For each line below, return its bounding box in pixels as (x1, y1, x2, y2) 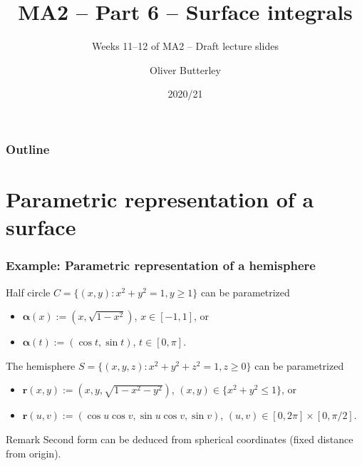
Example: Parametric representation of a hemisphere (6, 257, 316, 274)
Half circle (6, 284, 51, 299)
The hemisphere (6, 358, 76, 373)
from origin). (6, 445, 61, 460)
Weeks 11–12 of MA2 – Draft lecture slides (92, 38, 279, 53)
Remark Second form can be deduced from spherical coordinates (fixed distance (6, 431, 353, 446)
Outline (6, 140, 50, 157)
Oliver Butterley (150, 62, 221, 77)
